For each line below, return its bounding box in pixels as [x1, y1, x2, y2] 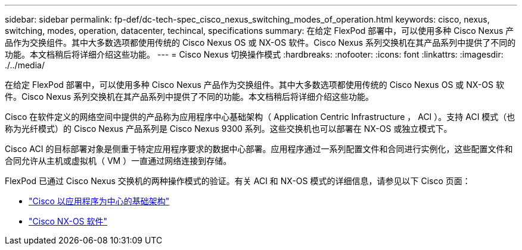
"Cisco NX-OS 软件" [29, 216, 108, 226]
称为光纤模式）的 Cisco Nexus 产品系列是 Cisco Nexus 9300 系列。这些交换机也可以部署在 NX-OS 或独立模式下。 [5, 124, 452, 134]
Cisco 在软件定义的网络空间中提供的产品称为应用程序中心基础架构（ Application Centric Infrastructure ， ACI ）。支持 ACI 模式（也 [5, 112, 515, 122]
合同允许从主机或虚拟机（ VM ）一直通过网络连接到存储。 [5, 156, 232, 166]
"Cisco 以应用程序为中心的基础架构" [29, 196, 170, 206]
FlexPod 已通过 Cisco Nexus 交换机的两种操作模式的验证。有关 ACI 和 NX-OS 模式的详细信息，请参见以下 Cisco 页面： [5, 176, 471, 186]
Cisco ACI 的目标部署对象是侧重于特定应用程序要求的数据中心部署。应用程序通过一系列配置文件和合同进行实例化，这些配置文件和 [5, 144, 513, 154]
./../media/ [5, 60, 45, 70]
